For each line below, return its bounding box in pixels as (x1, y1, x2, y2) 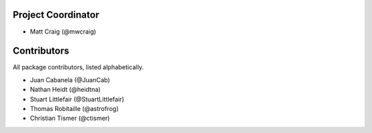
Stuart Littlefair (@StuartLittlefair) (30, 95, 125, 103)
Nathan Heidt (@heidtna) (30, 86, 101, 94)
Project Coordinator (12, 9, 100, 21)
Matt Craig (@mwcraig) (30, 27, 96, 36)
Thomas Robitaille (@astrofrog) (30, 104, 119, 112)
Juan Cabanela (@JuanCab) (30, 75, 110, 84)
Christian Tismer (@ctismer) (30, 114, 110, 123)
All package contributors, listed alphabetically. (12, 63, 144, 71)
